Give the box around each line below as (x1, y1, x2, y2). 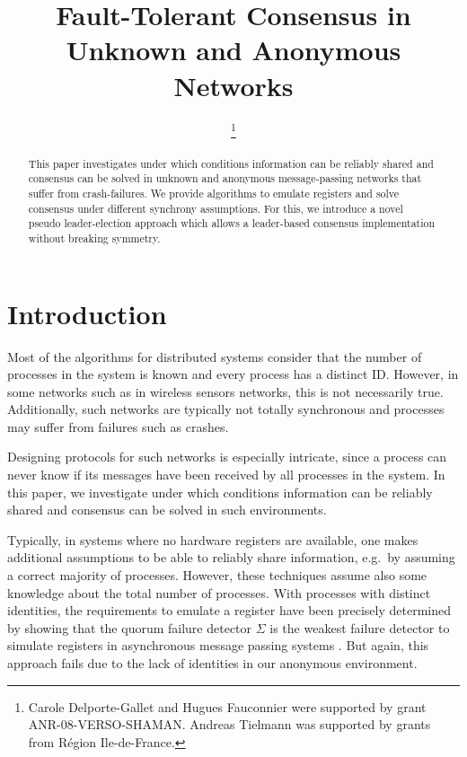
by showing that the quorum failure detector (7, 618, 252, 637)
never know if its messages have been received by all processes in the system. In (7, 465, 445, 484)
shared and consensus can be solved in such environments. (7, 500, 327, 519)
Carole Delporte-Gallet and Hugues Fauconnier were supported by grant (28, 697, 427, 716)
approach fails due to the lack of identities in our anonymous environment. (7, 654, 418, 672)
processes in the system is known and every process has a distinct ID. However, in (7, 365, 459, 383)
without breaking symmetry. (28, 230, 161, 245)
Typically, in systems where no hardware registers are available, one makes (7, 530, 419, 549)
